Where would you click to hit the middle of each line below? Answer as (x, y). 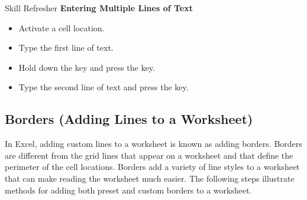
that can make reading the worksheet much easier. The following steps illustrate (150, 178)
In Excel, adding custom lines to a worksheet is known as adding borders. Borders (153, 144)
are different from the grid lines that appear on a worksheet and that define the (149, 155)
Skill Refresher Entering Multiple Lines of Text (99, 8)
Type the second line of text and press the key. (104, 87)
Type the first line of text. (66, 47)
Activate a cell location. (62, 27)
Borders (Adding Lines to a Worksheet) (129, 119)
